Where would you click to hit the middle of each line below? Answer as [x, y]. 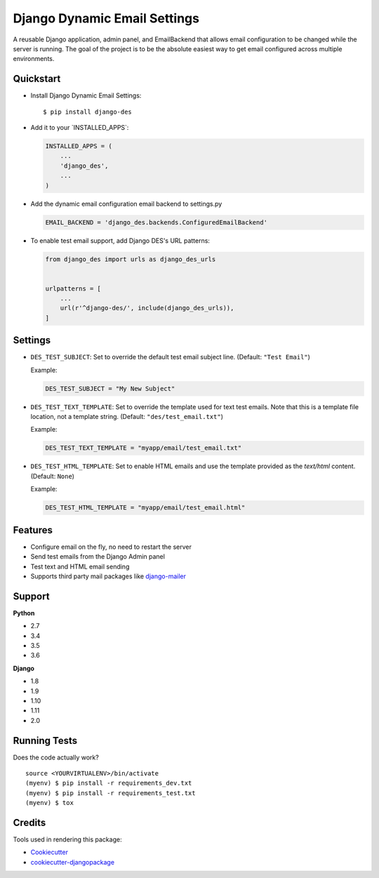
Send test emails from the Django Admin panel [98, 557]
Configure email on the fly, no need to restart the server [111, 547]
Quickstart [37, 79]
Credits [29, 822]
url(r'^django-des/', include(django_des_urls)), [147, 308]
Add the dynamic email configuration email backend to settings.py [126, 204]
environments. [34, 59]
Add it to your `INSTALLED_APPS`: [80, 128]
